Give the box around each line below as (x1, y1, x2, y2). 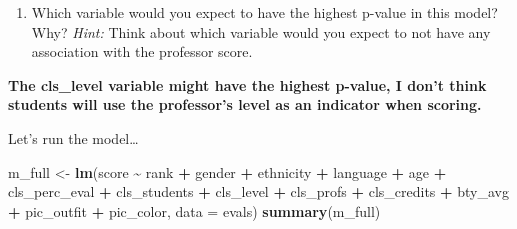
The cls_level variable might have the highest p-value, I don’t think (8, 74, 487, 95)
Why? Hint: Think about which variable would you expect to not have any (31, 21, 491, 42)
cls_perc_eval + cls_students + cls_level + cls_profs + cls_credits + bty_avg (8, 181, 509, 202)
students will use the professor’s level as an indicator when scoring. (8, 94, 482, 115)
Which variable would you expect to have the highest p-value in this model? (31, 2, 498, 22)
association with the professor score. (31, 41, 253, 62)
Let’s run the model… (8, 127, 139, 148)
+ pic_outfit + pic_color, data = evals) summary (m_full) (8, 200, 381, 221)
